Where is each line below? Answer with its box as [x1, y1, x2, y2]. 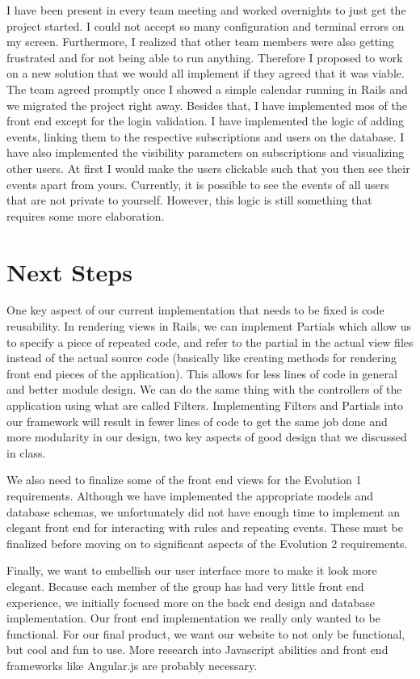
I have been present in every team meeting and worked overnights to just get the [6, 2, 406, 18]
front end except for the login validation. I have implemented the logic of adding [6, 112, 405, 129]
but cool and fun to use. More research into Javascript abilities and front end [6, 641, 388, 658]
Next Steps [6, 255, 132, 288]
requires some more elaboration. [6, 207, 165, 224]
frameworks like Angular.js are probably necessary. [6, 656, 258, 673]
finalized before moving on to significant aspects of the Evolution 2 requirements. [6, 534, 408, 551]
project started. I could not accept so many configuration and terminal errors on [6, 17, 405, 34]
